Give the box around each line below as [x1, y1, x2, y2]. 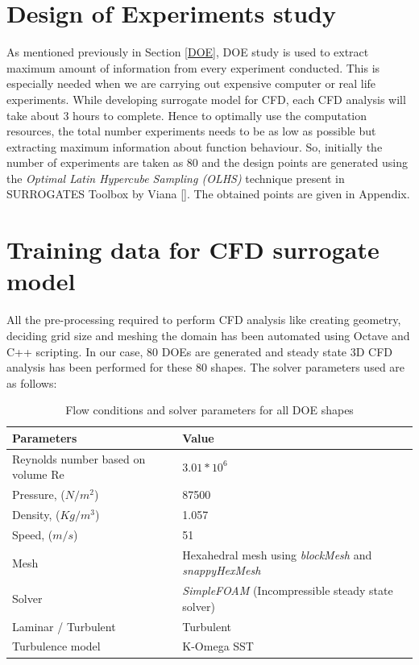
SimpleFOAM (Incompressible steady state [182, 582, 393, 599]
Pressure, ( [12, 486, 65, 503]
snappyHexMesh [182, 562, 261, 579]
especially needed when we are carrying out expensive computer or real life [6, 75, 376, 92]
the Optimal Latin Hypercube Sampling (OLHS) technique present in [6, 169, 345, 186]
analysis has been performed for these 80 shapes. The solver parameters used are [6, 359, 405, 376]
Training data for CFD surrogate [6, 233, 380, 266]
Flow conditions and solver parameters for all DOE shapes [65, 401, 354, 418]
